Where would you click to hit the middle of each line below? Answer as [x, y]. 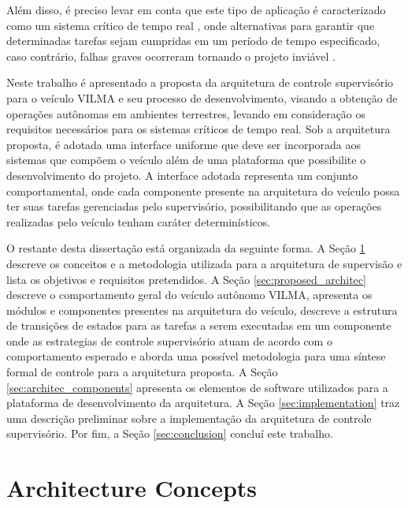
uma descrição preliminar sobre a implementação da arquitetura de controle [189, 418]
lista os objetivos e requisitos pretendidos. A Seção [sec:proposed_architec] [186, 279]
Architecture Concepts [132, 488]
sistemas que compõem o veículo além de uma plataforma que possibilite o [186, 160]
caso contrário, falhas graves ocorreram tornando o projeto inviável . [171, 56]
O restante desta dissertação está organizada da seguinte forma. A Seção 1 [186, 248]
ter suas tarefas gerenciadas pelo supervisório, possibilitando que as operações [194, 206]
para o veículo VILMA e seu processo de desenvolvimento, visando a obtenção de [202, 97]
